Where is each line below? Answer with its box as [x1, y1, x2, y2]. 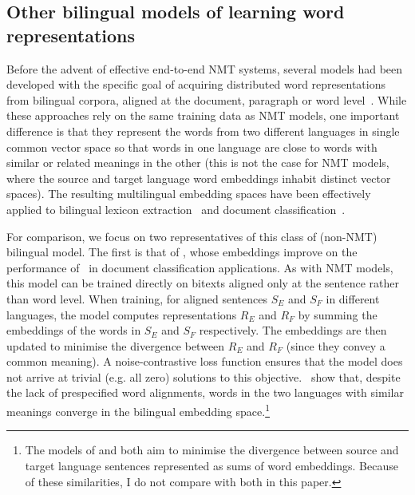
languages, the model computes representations [6, 306, 237, 323]
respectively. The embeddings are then [199, 322, 387, 339]
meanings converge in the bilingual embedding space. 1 [6, 401, 270, 419]
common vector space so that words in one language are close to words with [6, 138, 377, 155]
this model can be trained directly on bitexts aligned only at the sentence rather [6, 275, 399, 291]
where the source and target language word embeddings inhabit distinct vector [6, 169, 391, 186]
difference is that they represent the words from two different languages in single [6, 122, 400, 139]
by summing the [298, 306, 377, 323]
